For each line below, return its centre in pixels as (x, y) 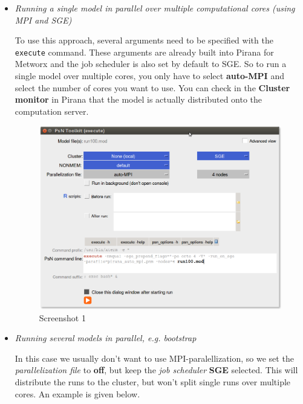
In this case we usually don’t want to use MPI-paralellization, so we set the (154, 358)
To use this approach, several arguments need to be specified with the (144, 40)
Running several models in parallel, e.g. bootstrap (106, 338)
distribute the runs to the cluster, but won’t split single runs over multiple (153, 381)
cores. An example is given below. (77, 393)
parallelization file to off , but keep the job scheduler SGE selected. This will (156, 370)
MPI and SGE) (43, 20)
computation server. (52, 111)
